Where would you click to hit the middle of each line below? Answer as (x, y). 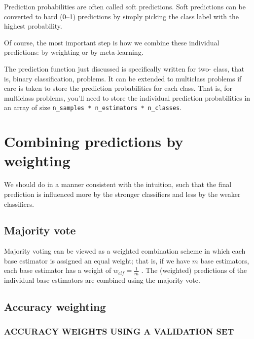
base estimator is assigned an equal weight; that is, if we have (97, 260)
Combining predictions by (94, 141)
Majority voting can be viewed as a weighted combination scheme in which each (125, 251)
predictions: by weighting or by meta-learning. (74, 52)
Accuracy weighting (55, 307)
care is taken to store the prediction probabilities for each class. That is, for (118, 88)
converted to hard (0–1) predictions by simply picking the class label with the (122, 16)
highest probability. (33, 26)
